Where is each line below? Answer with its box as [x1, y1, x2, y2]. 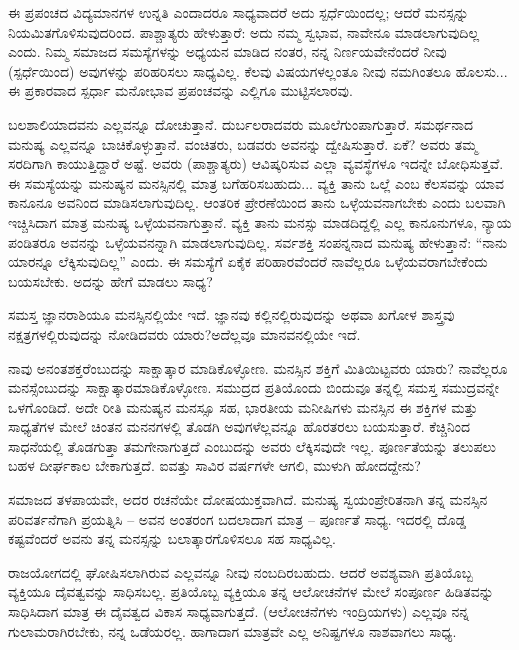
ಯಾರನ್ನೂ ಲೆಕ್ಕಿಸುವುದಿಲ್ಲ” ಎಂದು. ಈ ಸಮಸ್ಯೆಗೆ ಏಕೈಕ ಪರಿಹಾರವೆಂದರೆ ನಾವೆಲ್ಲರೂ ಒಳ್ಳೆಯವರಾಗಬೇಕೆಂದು [8, 251, 488, 272]
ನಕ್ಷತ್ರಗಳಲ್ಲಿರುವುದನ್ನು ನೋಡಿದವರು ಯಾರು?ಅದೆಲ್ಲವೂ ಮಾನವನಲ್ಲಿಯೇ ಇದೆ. [8, 323, 361, 344]
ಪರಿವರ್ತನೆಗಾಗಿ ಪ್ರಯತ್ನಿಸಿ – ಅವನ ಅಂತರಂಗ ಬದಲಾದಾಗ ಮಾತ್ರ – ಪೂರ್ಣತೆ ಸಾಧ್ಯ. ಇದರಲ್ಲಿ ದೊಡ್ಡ [8, 508, 467, 529]
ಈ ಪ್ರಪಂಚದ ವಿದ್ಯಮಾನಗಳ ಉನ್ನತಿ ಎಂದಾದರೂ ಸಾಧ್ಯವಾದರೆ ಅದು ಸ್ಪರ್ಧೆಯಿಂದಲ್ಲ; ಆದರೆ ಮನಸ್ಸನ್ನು [8, 2, 469, 22]
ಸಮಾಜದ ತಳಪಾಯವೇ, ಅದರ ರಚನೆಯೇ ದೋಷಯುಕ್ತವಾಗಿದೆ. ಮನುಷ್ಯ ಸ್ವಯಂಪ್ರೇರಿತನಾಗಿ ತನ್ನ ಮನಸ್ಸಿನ [8, 489, 488, 510]
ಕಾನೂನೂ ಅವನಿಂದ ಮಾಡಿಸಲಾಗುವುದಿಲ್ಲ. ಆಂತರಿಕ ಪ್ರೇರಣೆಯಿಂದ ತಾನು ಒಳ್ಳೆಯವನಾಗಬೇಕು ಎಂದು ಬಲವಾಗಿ [8, 192, 506, 213]
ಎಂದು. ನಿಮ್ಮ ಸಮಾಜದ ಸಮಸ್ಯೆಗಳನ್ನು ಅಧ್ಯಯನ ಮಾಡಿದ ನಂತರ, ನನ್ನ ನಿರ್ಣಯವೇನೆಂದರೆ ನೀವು [8, 41, 447, 62]
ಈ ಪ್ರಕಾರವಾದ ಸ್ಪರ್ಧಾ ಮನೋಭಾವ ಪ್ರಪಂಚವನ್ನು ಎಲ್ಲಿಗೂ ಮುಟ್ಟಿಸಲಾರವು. [8, 80, 353, 101]
